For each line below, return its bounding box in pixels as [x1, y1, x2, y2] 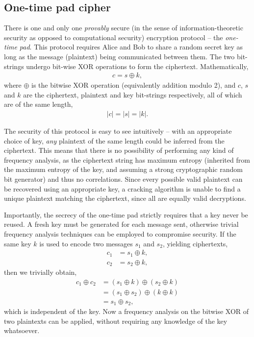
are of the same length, [4, 99, 73, 109]
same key [4, 238, 31, 248]
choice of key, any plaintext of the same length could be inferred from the [4, 135, 225, 145]
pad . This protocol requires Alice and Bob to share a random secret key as [19, 42, 243, 52]
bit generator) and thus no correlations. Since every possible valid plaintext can [4, 173, 243, 184]
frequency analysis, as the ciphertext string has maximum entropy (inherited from [4, 154, 250, 165]
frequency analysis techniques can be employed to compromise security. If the [4, 228, 236, 239]
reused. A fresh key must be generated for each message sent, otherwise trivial [4, 219, 239, 229]
